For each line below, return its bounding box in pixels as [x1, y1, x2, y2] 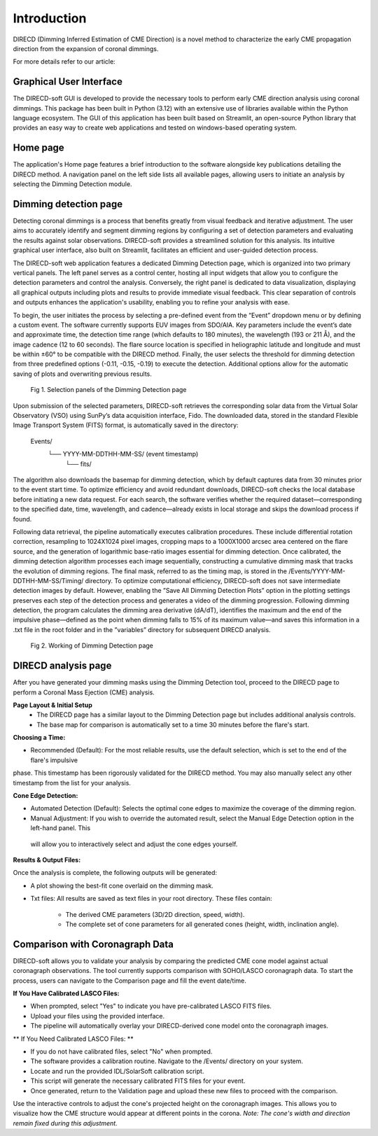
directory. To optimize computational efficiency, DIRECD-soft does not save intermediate [85, 576, 341, 584]
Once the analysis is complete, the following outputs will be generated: [13, 869, 217, 877]
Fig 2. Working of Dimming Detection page [30, 641, 154, 650]
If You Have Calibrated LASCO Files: [13, 989, 120, 997]
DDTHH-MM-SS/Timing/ [13, 576, 84, 584]
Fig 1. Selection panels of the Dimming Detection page [30, 386, 187, 394]
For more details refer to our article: [13, 57, 115, 66]
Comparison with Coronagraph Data [13, 938, 174, 950]
